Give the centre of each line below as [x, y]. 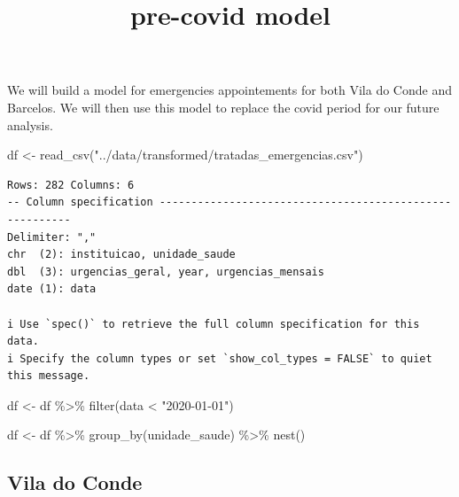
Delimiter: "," [52, 237]
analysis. [30, 124]
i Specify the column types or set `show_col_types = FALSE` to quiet [220, 358]
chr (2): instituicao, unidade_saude [121, 255]
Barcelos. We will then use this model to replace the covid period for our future [223, 107]
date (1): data [52, 289]
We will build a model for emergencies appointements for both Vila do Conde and [229, 90]
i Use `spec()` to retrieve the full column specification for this [214, 324]
